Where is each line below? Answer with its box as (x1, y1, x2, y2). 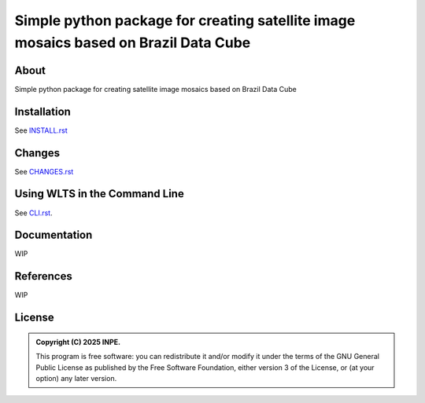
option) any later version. (35, 373, 117, 383)
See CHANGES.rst (14, 167, 74, 176)
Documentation (14, 229, 93, 242)
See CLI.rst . (14, 208, 53, 218)
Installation (14, 104, 71, 118)
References (14, 269, 72, 283)
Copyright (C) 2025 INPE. (35, 337, 121, 346)
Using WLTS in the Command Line (14, 187, 184, 200)
